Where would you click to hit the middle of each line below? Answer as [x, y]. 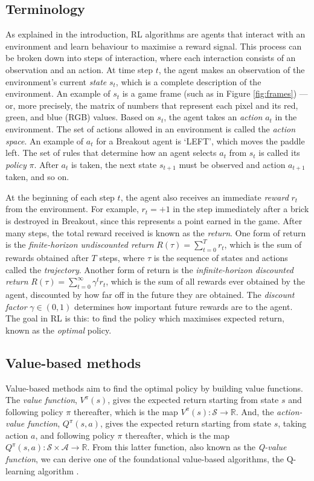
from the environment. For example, [72, 209]
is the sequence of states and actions [221, 257]
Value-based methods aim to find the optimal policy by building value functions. [155, 388]
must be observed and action [232, 164]
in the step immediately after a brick [241, 209]
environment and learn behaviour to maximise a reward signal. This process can [154, 46]
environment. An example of [58, 93]
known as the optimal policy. [59, 330]
